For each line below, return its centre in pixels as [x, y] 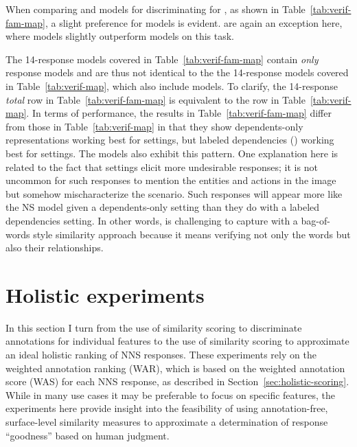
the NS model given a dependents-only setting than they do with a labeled [163, 207]
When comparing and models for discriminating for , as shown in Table [156, 9]
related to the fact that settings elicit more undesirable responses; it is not [162, 167]
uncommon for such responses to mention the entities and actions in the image [171, 180]
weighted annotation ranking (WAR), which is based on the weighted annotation [175, 368]
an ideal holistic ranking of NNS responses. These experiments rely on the [161, 354]
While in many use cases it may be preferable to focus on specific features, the [171, 394]
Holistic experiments [105, 294]
